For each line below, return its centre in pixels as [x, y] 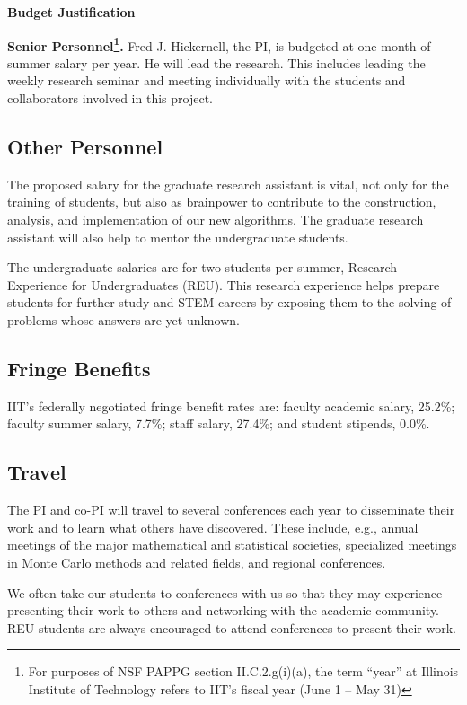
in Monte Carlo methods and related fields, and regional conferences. [197, 562]
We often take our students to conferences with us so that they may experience [225, 592]
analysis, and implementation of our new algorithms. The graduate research [216, 220]
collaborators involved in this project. [110, 98]
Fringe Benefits [79, 368]
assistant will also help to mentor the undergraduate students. [178, 237]
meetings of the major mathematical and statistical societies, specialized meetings [232, 545]
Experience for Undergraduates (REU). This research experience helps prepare [224, 284]
